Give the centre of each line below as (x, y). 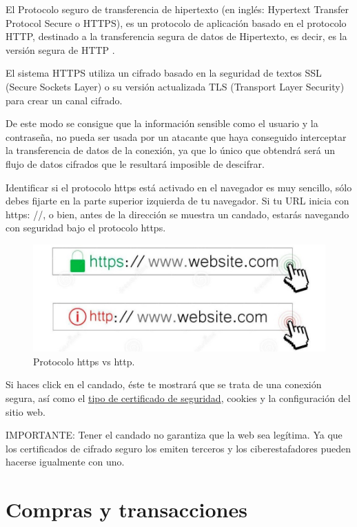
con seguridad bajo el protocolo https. (86, 228)
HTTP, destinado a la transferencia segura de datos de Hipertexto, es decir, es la (176, 36)
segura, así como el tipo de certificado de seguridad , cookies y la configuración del (178, 398)
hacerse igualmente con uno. (65, 462)
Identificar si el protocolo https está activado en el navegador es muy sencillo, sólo (179, 187)
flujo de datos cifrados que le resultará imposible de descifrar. (135, 163)
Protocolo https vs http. (84, 361)
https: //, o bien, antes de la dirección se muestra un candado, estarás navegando (177, 214)
